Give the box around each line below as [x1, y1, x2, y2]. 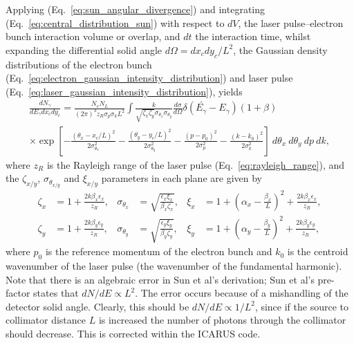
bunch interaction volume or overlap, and [6, 29, 180, 44]
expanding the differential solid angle [6, 42, 162, 57]
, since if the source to [254, 299, 348, 313]
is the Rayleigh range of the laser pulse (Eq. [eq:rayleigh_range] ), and [46, 157, 345, 171]
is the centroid [287, 244, 348, 259]
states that [33, 286, 79, 300]
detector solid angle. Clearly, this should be [6, 299, 189, 313]
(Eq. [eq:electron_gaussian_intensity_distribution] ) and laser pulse [6, 71, 293, 85]
